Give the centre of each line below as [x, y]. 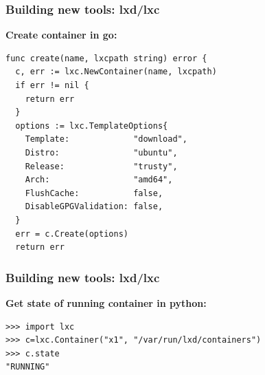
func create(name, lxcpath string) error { [106, 58]
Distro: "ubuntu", [101, 152]
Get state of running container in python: [106, 302]
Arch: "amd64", [99, 180]
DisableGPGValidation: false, [94, 207]
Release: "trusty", [101, 166]
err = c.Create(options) [72, 234]
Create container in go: [61, 35]
